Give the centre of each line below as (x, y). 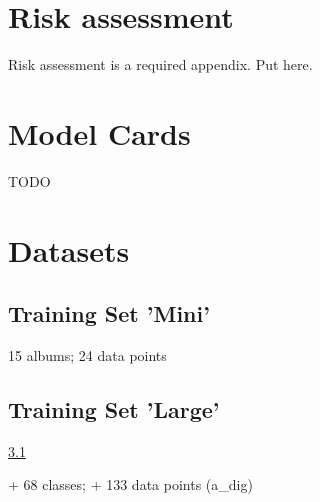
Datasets (69, 249)
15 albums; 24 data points (87, 355)
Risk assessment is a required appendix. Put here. (160, 64)
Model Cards (99, 132)
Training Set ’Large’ (114, 409)
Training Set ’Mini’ (109, 313)
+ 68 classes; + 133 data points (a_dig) (130, 484)
